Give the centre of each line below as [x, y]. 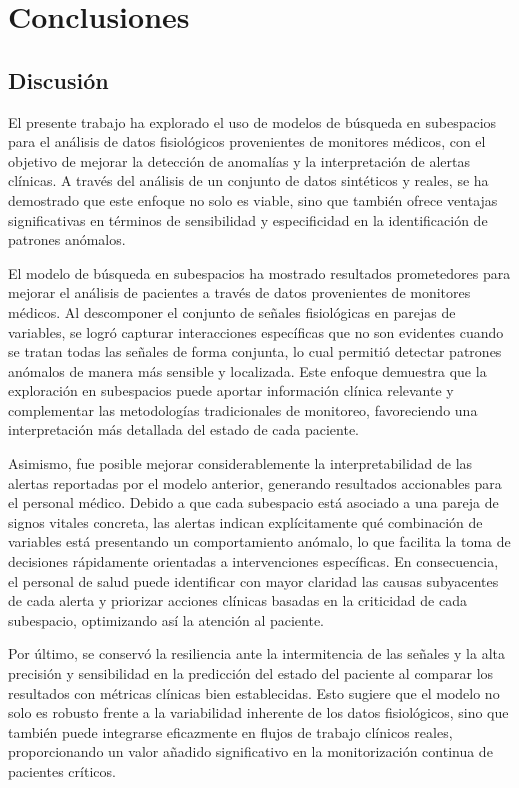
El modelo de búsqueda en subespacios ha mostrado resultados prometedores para [259, 272]
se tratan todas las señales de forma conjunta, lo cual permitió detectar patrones [255, 351]
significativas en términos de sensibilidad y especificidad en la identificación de [248, 219]
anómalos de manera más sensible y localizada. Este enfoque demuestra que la [247, 370]
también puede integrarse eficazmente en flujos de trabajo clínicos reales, [230, 731]
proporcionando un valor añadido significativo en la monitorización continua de [250, 751]
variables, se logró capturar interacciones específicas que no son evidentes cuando [256, 331]
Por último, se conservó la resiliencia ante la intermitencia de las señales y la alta [256, 653]
